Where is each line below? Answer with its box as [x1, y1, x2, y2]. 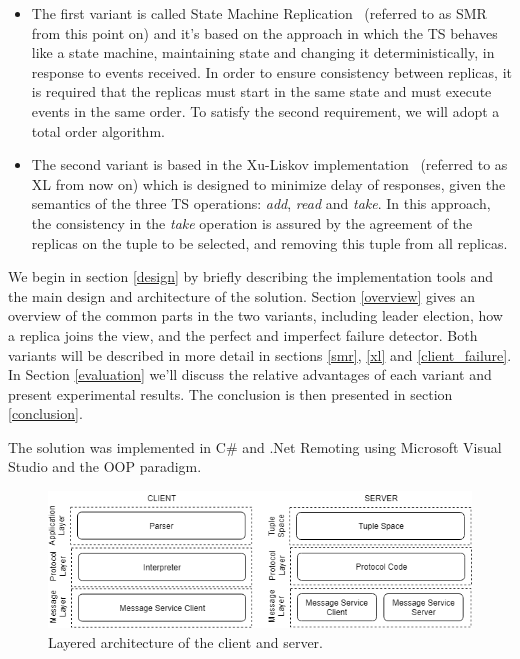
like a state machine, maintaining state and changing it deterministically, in [31, 42, 495, 63]
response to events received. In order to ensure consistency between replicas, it [31, 61, 512, 82]
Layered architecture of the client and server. [48, 631, 324, 652]
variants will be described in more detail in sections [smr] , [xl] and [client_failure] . [8, 344, 512, 365]
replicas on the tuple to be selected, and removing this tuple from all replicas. [31, 232, 508, 253]
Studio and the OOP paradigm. [8, 456, 202, 477]
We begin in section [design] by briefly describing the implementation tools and [8, 266, 493, 287]
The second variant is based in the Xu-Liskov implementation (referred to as [31, 154, 508, 175]
